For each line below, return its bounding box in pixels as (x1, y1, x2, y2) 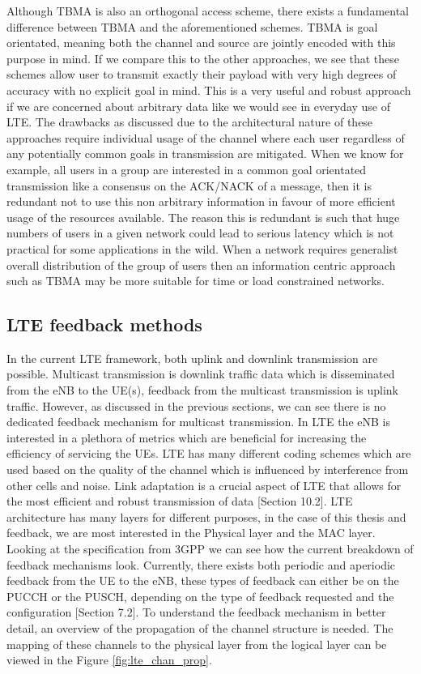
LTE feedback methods (6, 312, 202, 337)
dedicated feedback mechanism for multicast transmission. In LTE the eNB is (6, 413, 390, 430)
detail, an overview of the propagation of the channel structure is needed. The (6, 619, 393, 636)
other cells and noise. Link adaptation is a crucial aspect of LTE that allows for (6, 476, 402, 493)
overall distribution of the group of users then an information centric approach (6, 256, 396, 273)
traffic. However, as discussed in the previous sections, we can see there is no (6, 397, 386, 414)
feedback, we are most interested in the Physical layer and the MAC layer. (6, 524, 376, 541)
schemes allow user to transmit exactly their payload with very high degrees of (6, 66, 397, 83)
